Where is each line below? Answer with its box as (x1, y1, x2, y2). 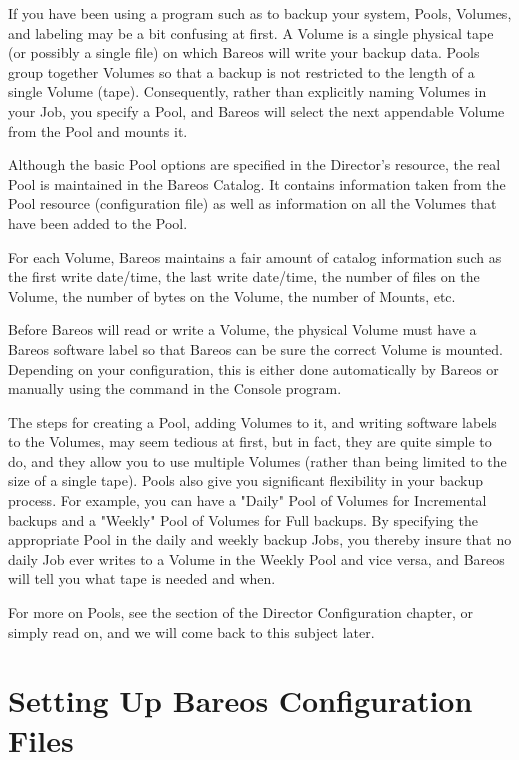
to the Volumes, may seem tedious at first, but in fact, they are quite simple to (8, 431, 492, 452)
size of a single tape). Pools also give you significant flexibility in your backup (8, 470, 484, 491)
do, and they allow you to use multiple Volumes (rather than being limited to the (8, 450, 507, 471)
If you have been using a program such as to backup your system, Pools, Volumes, (8, 3, 512, 23)
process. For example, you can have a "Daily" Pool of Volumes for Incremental (8, 490, 487, 511)
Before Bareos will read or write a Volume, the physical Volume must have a (8, 319, 477, 340)
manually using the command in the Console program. (8, 378, 342, 399)
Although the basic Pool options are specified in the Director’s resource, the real (8, 154, 501, 175)
